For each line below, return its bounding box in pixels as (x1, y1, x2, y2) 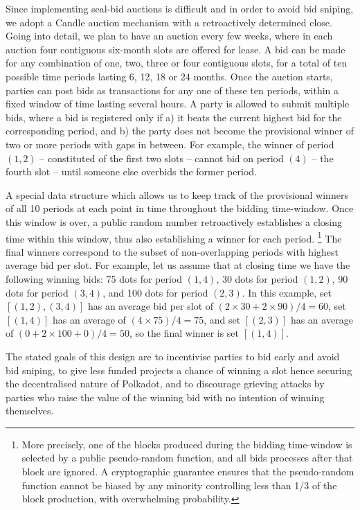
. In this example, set (242, 285, 332, 299)
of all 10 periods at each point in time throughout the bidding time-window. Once (6, 201, 354, 216)
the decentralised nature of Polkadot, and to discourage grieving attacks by (6, 376, 325, 391)
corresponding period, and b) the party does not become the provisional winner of (6, 123, 354, 138)
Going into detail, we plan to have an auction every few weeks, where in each (6, 28, 333, 43)
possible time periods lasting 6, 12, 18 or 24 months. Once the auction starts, (6, 69, 333, 83)
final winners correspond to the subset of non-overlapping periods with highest (6, 244, 339, 258)
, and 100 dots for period (102, 285, 208, 299)
